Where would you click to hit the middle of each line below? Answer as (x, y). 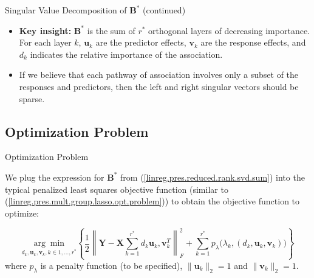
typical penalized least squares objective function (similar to (117, 189)
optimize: (22, 213)
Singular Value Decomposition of (66, 10)
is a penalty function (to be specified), (111, 265)
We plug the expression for (55, 177)
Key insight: (45, 30)
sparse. (32, 98)
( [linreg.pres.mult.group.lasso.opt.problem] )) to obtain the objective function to (152, 201)
